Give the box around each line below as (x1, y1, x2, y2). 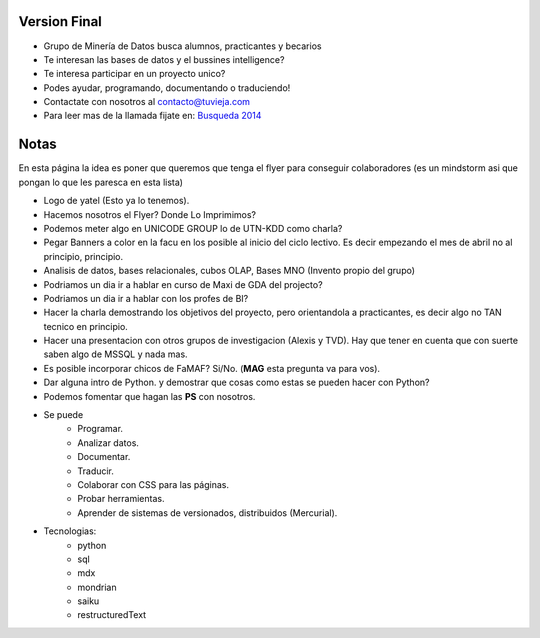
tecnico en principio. (43, 320, 129, 332)
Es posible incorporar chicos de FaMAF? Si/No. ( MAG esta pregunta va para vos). (43, 362, 380, 374)
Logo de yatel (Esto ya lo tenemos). (43, 195, 190, 207)
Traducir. (77, 465, 115, 477)
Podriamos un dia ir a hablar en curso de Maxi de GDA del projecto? (43, 278, 324, 290)
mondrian (77, 581, 117, 593)
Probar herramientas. (77, 493, 165, 505)
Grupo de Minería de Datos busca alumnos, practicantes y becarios (43, 40, 322, 52)
